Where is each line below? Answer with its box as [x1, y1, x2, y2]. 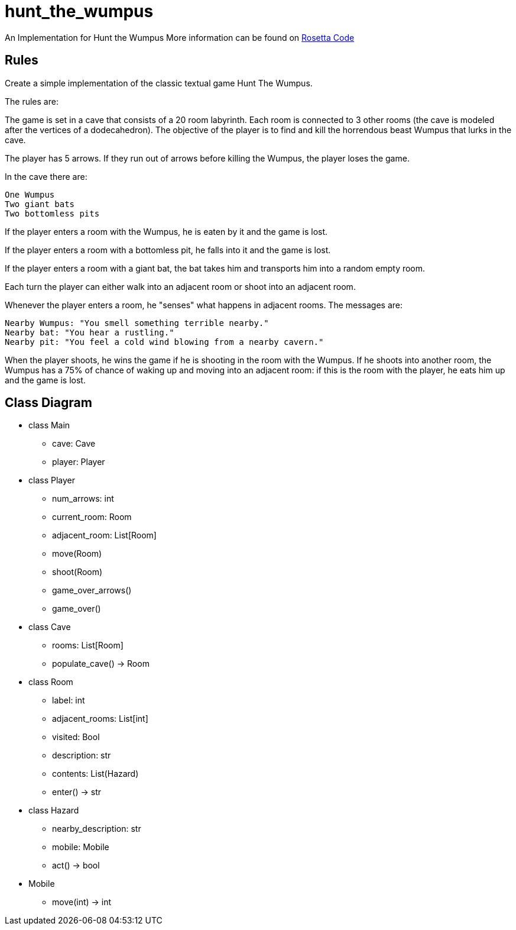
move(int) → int [52, 897, 112, 908]
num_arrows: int [52, 493, 114, 504]
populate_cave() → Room [52, 658, 150, 669]
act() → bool [52, 860, 100, 871]
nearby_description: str [52, 824, 141, 834]
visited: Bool [52, 732, 100, 742]
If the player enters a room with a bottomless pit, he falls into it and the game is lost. [5, 244, 331, 255]
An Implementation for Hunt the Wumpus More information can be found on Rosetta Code [5, 32, 355, 43]
